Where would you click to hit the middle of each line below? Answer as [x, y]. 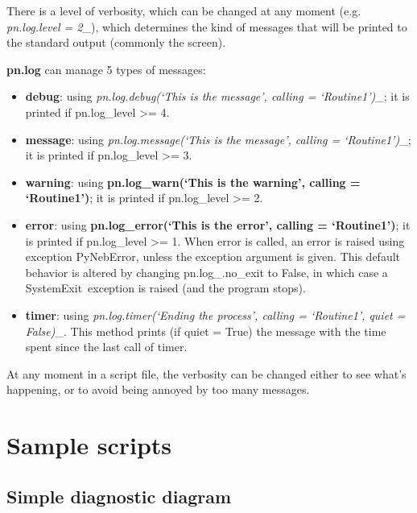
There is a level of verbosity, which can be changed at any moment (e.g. [184, 10]
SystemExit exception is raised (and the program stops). [165, 288]
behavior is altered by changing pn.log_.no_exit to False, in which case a [206, 272]
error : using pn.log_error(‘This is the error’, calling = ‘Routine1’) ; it [218, 224]
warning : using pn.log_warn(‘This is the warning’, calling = [193, 182]
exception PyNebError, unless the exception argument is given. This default [213, 256]
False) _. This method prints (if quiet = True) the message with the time [206, 331]
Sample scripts [89, 445]
